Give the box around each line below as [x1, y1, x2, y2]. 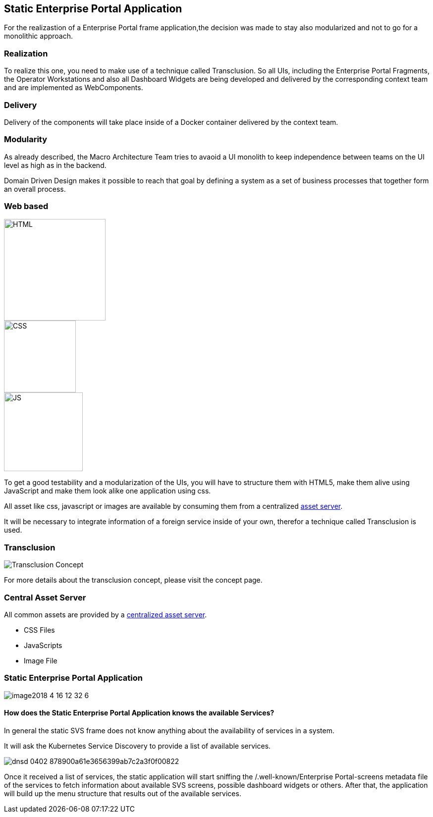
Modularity [4, 134, 48, 145]
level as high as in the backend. [4, 161, 107, 169]
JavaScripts [24, 641, 62, 650]
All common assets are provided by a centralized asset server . [4, 610, 207, 619]
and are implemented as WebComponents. [4, 83, 143, 92]
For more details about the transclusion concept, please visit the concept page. [4, 576, 263, 585]
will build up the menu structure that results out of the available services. [4, 789, 241, 798]
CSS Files [24, 625, 55, 634]
